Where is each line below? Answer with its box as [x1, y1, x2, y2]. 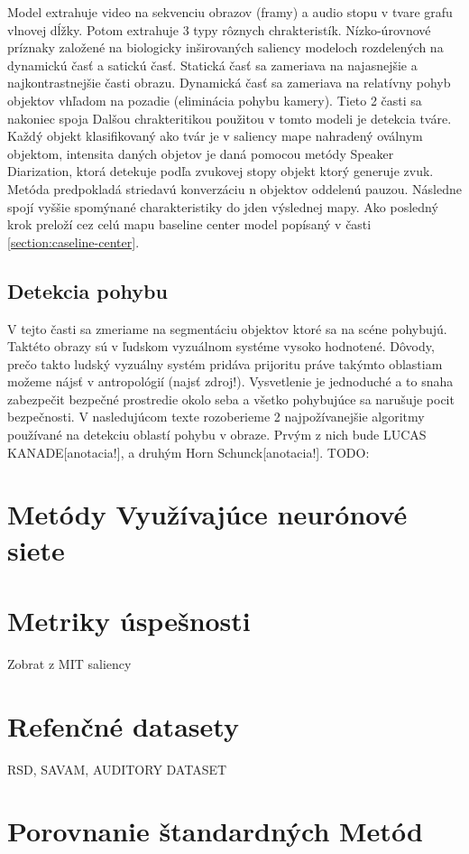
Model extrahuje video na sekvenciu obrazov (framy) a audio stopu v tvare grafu [7, 3, 453, 21]
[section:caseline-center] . [7, 232, 140, 251]
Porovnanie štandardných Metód [7, 812, 423, 849]
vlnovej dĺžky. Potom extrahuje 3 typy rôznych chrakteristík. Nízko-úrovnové [7, 20, 431, 39]
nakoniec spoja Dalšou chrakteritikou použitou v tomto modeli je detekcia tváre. [7, 108, 452, 127]
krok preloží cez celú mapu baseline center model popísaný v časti [7, 215, 372, 234]
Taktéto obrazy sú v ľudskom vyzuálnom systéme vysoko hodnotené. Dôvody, [7, 337, 435, 356]
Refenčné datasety [7, 707, 239, 744]
